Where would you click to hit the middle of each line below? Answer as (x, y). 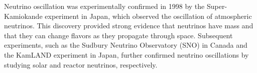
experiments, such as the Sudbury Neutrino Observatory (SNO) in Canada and (126, 45)
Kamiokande (23, 16)
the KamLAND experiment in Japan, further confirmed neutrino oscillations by (126, 54)
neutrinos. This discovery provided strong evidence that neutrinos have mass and (129, 26)
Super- (217, 6)
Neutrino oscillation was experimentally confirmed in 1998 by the (104, 6)
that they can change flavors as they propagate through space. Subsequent (118, 35)
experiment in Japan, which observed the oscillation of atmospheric (148, 16)
